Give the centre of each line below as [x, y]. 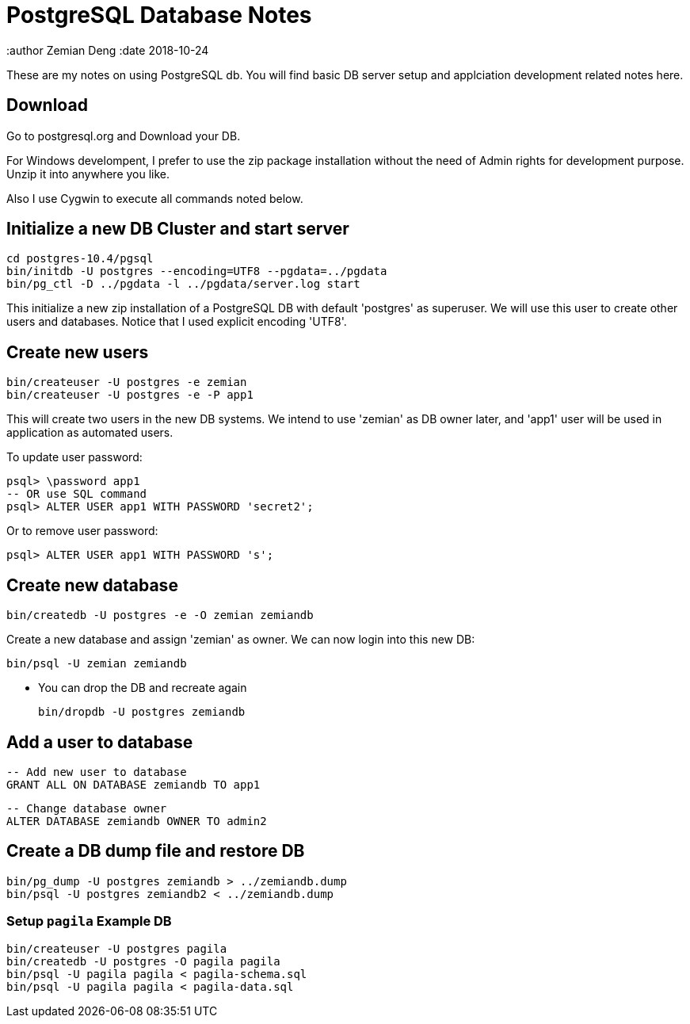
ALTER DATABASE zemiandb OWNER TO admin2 [137, 821]
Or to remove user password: [82, 531]
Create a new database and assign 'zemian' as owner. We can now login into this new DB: [241, 640]
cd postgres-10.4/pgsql [80, 259]
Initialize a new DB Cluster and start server [178, 229]
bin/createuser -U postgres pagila [117, 948]
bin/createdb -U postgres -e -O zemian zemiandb [160, 615]
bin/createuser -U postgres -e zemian [127, 382]
